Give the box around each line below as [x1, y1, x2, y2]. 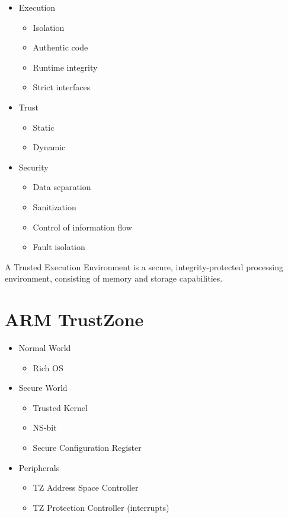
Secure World [18, 381, 68, 394]
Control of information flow [33, 220, 132, 233]
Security [18, 160, 49, 173]
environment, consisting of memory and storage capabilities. [5, 272, 223, 285]
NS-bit [33, 421, 57, 434]
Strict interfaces [33, 81, 91, 93]
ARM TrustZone [5, 307, 144, 331]
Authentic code [33, 41, 88, 53]
